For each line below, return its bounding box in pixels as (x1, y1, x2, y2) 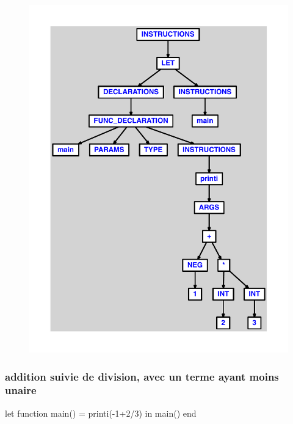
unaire (5, 382, 37, 398)
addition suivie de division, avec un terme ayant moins (5, 368, 279, 384)
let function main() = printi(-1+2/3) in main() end (5, 406, 197, 419)
